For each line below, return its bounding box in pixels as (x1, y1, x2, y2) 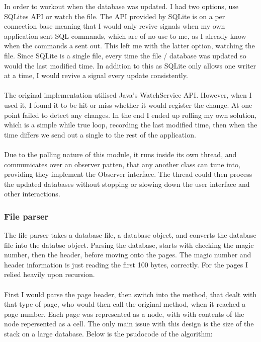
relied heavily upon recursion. (4, 269, 95, 280)
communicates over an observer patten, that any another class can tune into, (4, 159, 240, 169)
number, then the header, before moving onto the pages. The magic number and (4, 249, 251, 260)
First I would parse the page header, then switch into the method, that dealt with (4, 289, 257, 299)
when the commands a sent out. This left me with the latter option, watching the (4, 40, 255, 51)
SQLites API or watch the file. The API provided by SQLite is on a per (4, 11, 225, 21)
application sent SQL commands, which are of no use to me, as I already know (4, 30, 246, 41)
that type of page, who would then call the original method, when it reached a (4, 299, 246, 309)
